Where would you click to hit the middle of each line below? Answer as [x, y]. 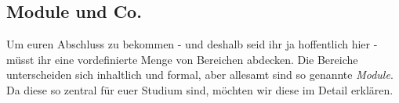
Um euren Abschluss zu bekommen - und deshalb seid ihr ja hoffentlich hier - [192, 44]
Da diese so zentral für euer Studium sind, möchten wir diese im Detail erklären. [200, 89]
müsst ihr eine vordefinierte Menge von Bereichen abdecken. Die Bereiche [182, 59]
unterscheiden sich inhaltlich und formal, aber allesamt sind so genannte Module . [200, 75]
